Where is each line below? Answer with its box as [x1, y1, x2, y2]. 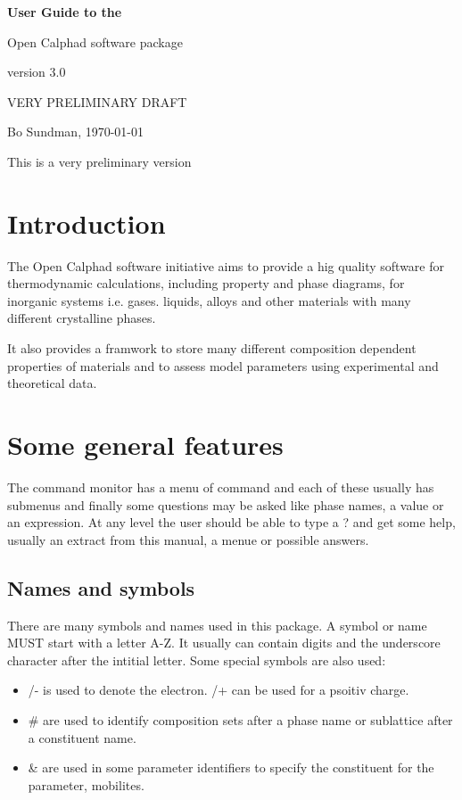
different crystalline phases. [7, 309, 156, 327]
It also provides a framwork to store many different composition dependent [7, 339, 417, 358]
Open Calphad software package [7, 32, 183, 51]
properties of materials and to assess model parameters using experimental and [7, 356, 439, 375]
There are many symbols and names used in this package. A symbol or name [7, 615, 427, 634]
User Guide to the [7, 3, 122, 21]
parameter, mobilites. [28, 775, 144, 794]
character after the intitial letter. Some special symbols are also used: [7, 650, 386, 669]
